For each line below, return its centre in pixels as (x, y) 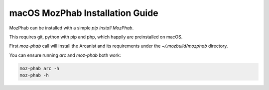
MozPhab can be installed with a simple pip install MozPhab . (71, 28)
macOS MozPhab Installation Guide (84, 13)
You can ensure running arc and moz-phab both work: (65, 55)
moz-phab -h (34, 75)
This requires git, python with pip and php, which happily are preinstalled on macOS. (96, 37)
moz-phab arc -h (40, 68)
